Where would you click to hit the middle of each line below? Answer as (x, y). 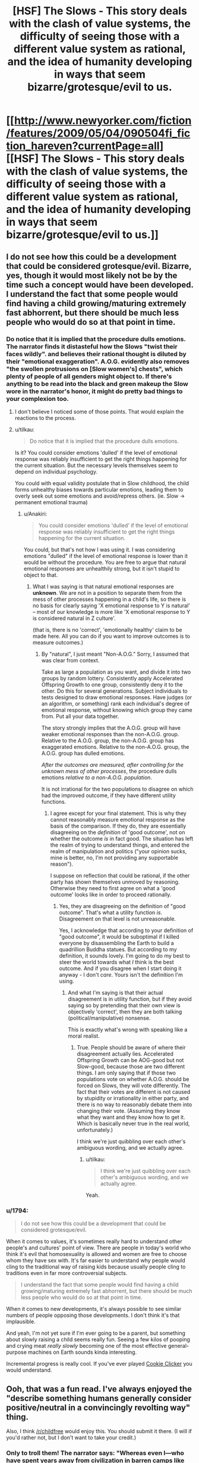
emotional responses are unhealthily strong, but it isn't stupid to (102, 569)
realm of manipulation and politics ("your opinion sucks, (119, 851)
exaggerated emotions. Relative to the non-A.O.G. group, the (115, 746)
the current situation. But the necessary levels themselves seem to (96, 465)
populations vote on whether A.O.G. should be (133, 1079)
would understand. (29, 1370)
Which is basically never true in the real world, (133, 1124)
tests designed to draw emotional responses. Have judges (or (116, 697)
